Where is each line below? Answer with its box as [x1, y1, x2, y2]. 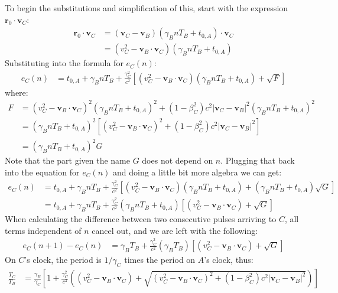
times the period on [124, 253, 196, 266]
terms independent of [5, 224, 82, 236]
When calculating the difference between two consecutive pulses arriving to [5, 213, 277, 225]
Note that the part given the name [5, 154, 130, 167]
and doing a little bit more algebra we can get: [112, 165, 282, 178]
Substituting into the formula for [5, 57, 123, 69]
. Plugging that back [220, 154, 295, 167]
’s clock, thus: [204, 253, 253, 266]
